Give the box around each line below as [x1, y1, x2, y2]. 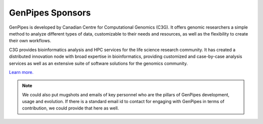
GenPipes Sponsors [9, 7, 91, 18]
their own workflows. [9, 38, 51, 44]
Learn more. [9, 69, 34, 75]
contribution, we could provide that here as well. [22, 105, 119, 111]
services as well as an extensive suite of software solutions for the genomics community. [9, 60, 188, 66]
